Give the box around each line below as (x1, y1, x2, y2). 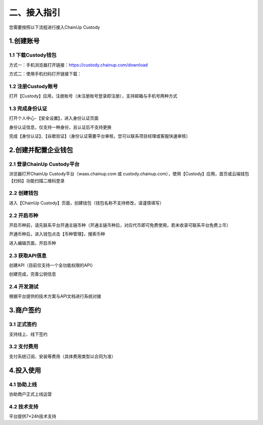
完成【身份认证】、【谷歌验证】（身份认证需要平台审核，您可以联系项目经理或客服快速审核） (9, 133, 190, 139)
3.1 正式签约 (9, 321, 37, 328)
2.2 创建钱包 (9, 190, 38, 196)
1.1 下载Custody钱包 (9, 52, 57, 58)
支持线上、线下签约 (9, 331, 48, 337)
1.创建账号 (9, 37, 40, 45)
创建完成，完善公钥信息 (9, 271, 56, 277)
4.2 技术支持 (9, 403, 38, 410)
